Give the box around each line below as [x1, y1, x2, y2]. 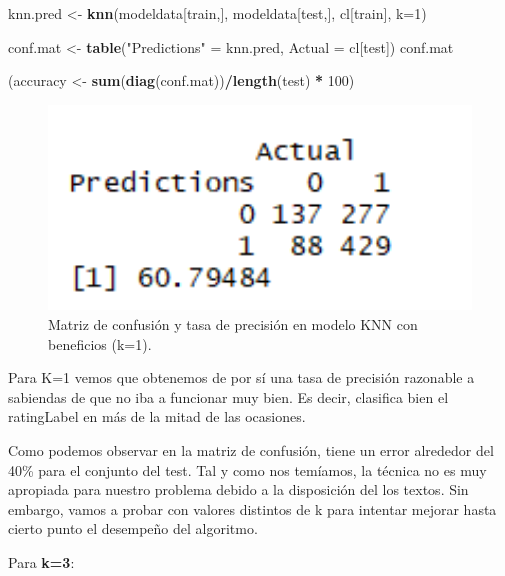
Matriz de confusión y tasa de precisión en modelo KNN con [48, 314, 418, 334]
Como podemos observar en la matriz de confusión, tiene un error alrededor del [8, 439, 494, 460]
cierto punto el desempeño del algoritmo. [8, 518, 258, 539]
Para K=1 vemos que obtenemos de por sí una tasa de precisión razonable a [8, 367, 475, 388]
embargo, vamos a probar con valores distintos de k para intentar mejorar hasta [8, 498, 497, 519]
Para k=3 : [8, 551, 75, 572]
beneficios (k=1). [48, 333, 152, 354]
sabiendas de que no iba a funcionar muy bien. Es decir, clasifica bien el [8, 386, 449, 407]
